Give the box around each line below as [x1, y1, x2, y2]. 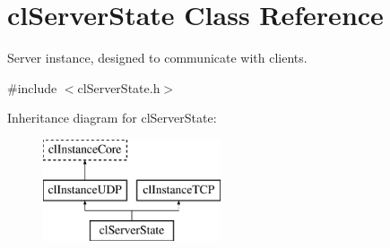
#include [7, 78, 57, 97]
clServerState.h [77, 78, 160, 97]
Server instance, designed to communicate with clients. [7, 48, 308, 67]
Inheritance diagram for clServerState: [7, 108, 217, 127]
